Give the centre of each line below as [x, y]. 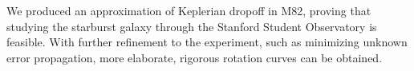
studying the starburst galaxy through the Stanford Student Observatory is [192, 26]
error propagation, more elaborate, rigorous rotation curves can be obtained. [195, 57]
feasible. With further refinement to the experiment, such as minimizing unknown [207, 42]
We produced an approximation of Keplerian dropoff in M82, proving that [189, 10]
